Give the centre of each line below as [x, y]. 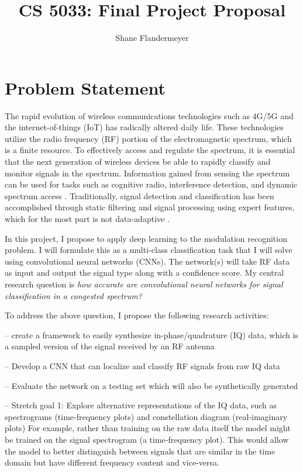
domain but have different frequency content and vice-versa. [112, 462]
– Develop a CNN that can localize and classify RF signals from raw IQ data [142, 365]
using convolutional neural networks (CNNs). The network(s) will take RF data [147, 261]
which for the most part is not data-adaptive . [87, 218]
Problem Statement [85, 87]
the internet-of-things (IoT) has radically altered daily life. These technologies [144, 127]
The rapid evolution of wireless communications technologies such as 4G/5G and [149, 115]
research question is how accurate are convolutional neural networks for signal [144, 284]
